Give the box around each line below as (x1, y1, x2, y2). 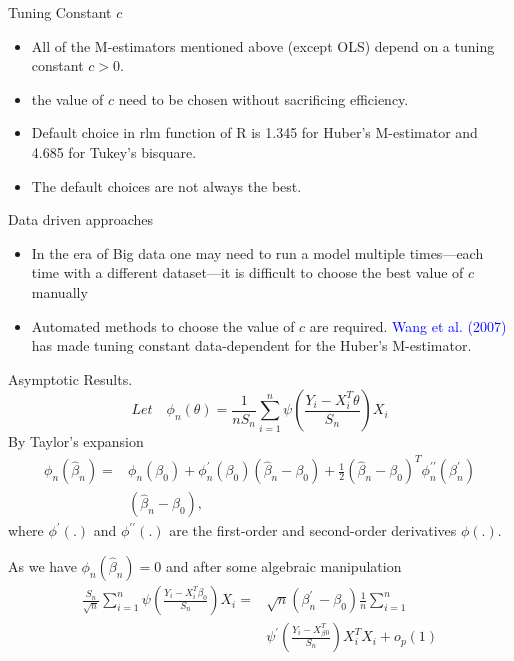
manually (31, 281, 88, 302)
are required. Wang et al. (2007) (309, 315, 507, 336)
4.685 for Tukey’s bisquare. (31, 141, 197, 162)
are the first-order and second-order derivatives (169, 520, 457, 541)
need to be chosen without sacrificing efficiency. (118, 88, 409, 109)
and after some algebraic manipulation (165, 556, 402, 577)
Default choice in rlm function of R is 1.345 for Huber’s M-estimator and (31, 122, 478, 143)
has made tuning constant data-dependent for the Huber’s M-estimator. (31, 335, 472, 356)
